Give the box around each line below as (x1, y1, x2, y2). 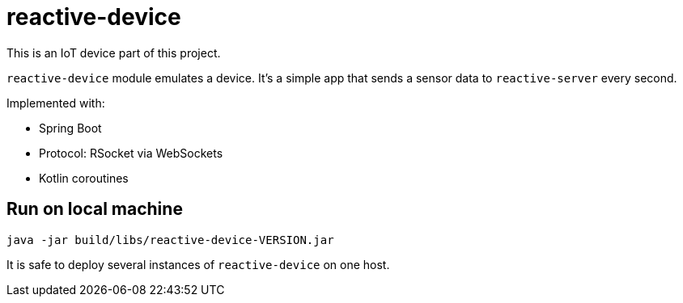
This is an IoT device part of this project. (6, 45, 221, 60)
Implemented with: (6, 95, 105, 110)
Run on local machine (6, 199, 183, 220)
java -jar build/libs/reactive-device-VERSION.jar (6, 233, 334, 246)
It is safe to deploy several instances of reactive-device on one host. (6, 257, 390, 271)
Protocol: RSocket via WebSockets (39, 145, 223, 160)
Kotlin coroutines (39, 170, 129, 185)
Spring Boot (39, 120, 102, 135)
